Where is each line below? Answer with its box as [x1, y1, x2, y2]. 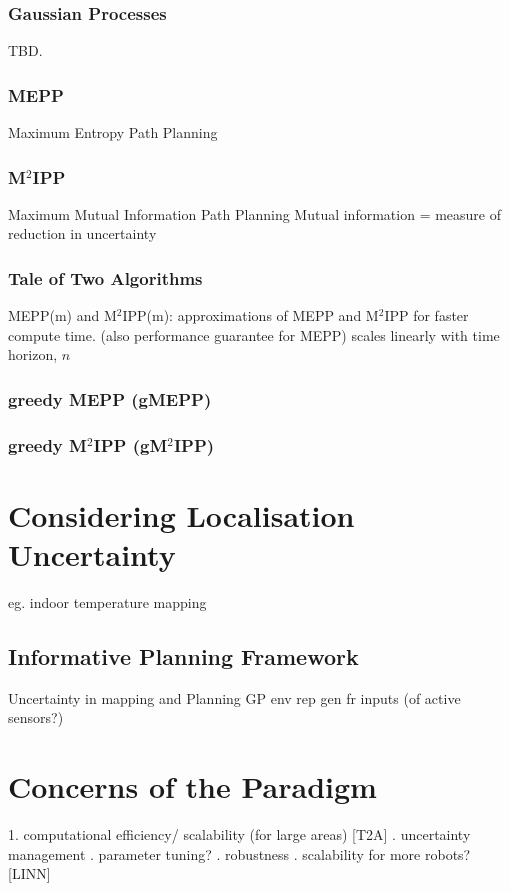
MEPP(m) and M [8, 305, 117, 326]
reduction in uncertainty [8, 223, 157, 244]
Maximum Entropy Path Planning [8, 122, 218, 143]
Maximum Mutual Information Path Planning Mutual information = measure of [8, 203, 502, 224]
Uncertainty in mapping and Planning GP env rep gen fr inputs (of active [8, 687, 461, 708]
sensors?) [8, 707, 64, 728]
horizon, [8, 344, 58, 365]
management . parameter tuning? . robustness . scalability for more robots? [8, 843, 471, 864]
